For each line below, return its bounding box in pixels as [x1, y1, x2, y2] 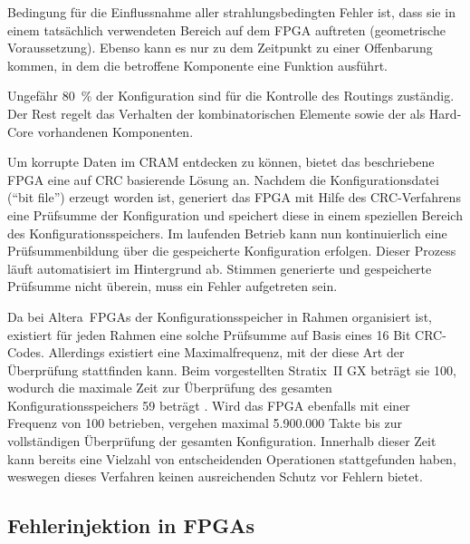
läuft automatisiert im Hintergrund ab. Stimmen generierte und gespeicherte [7, 258, 432, 277]
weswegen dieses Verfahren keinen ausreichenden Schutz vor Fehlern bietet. [7, 467, 423, 486]
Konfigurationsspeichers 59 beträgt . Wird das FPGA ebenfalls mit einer [7, 395, 410, 414]
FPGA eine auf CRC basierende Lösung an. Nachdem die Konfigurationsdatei [7, 170, 439, 189]
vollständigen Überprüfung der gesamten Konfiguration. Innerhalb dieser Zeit [7, 432, 436, 451]
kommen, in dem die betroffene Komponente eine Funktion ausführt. [7, 55, 388, 74]
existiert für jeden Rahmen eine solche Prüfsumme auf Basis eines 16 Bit [7, 325, 411, 344]
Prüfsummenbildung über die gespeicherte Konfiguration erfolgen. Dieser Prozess [7, 241, 456, 260]
